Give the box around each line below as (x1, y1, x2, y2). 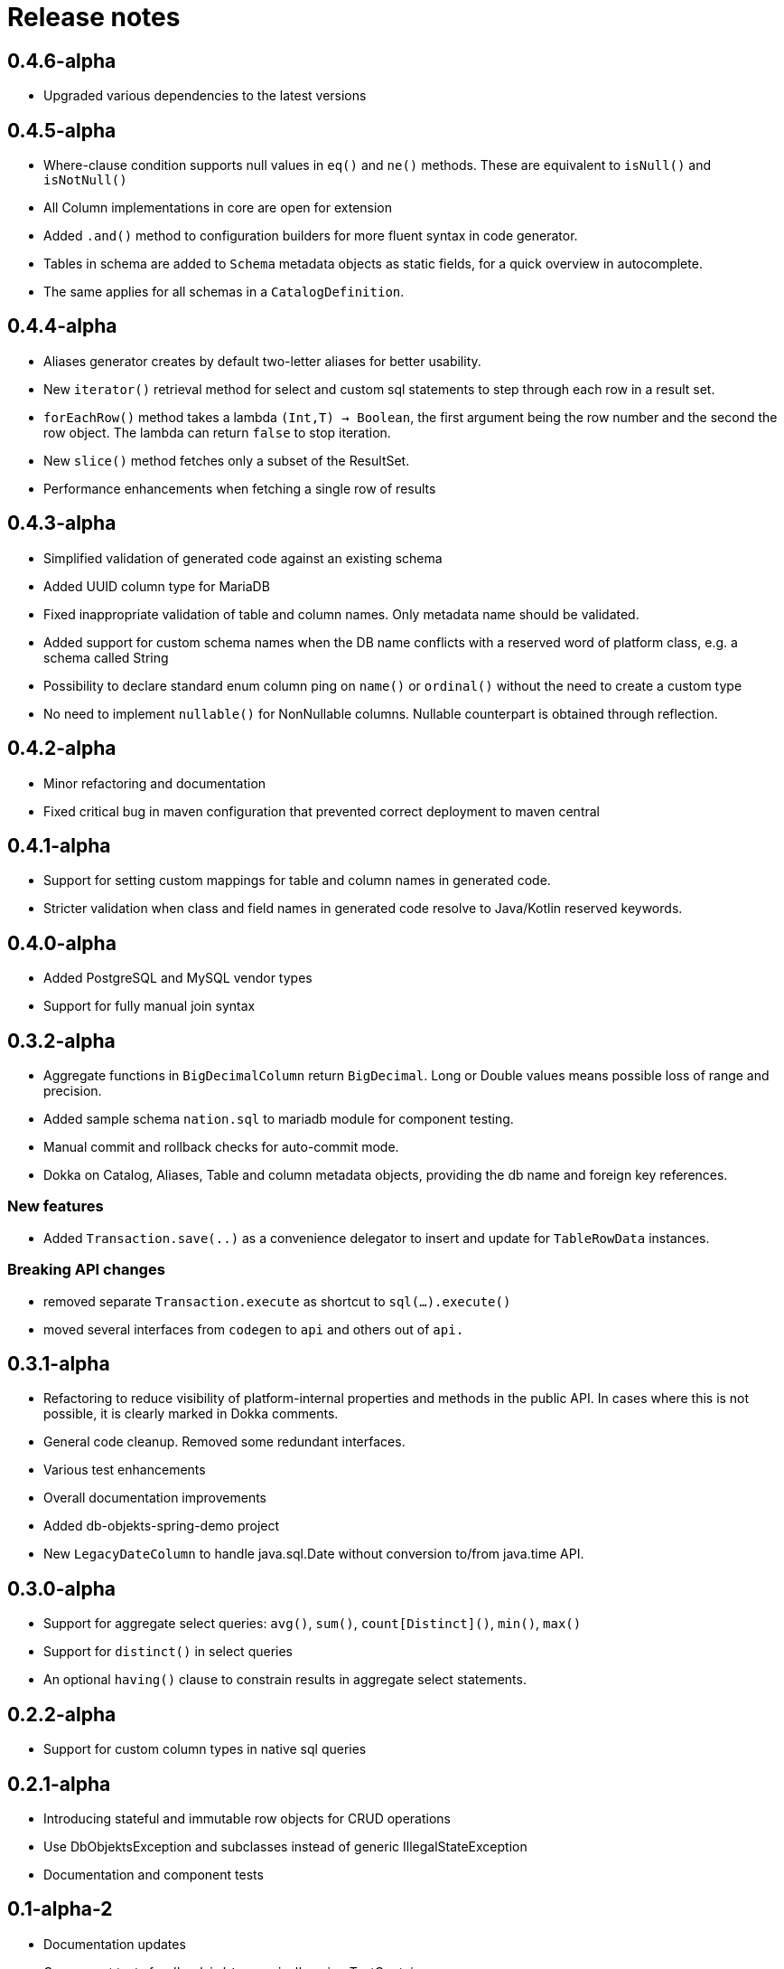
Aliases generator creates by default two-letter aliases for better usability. (43, 353, 481, 369)
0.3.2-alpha (7, 1029, 116, 1052)
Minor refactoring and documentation (43, 775, 266, 791)
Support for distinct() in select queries (43, 1644, 294, 1660)
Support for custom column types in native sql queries (43, 1741, 367, 1757)
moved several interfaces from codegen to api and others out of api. (43, 1321, 464, 1337)
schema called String (43, 649, 169, 665)
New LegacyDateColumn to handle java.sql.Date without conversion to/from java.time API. (43, 1546, 584, 1562)
